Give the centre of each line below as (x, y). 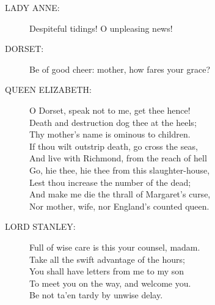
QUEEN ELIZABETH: (48, 90)
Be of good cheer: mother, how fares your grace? (120, 69)
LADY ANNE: (32, 7)
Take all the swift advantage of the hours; (107, 259)
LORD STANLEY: (40, 226)
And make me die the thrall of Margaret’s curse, (120, 194)
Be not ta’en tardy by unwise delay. (96, 295)
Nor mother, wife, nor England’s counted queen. (119, 206)
